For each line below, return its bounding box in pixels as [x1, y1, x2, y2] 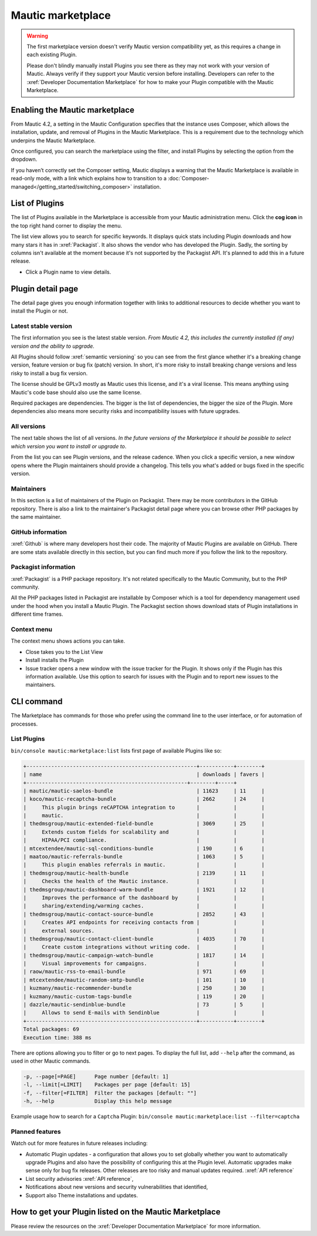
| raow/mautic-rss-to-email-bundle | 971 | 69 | [23, 968, 265, 975]
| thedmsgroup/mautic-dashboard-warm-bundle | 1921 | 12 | [23, 886, 265, 893]
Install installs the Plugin [25, 657, 85, 664]
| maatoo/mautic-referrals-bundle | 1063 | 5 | [23, 854, 265, 860]
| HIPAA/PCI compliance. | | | [23, 837, 265, 844]
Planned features [11, 1127, 61, 1136]
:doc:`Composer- [167, 175, 210, 182]
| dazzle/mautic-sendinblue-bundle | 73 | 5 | [23, 1002, 265, 1008]
